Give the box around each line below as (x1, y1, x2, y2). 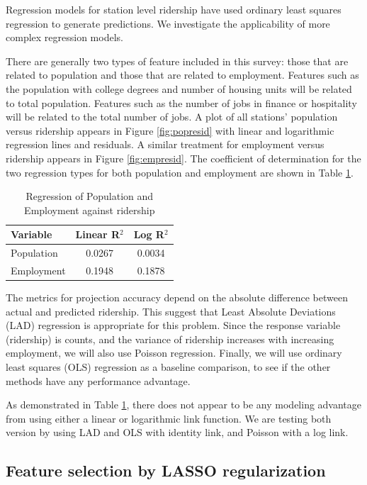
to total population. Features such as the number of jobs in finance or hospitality (6, 95, 357, 110)
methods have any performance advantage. (6, 373, 191, 388)
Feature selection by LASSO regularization (6, 459, 326, 481)
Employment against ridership (24, 202, 155, 217)
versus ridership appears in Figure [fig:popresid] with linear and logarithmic (6, 123, 334, 138)
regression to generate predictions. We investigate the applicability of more (6, 16, 330, 30)
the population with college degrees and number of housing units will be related (6, 81, 352, 96)
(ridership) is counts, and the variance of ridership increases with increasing (6, 331, 334, 346)
